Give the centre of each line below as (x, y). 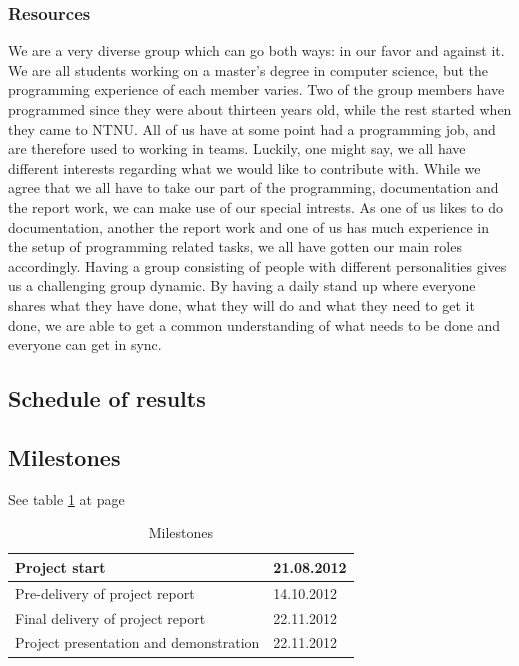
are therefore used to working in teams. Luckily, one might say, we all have (237, 148)
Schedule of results (107, 398)
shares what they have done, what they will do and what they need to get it (241, 304)
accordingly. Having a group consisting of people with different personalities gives (257, 265)
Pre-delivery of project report (105, 592)
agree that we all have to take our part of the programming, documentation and (253, 187)
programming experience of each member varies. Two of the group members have (256, 89)
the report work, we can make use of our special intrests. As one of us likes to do (255, 206)
